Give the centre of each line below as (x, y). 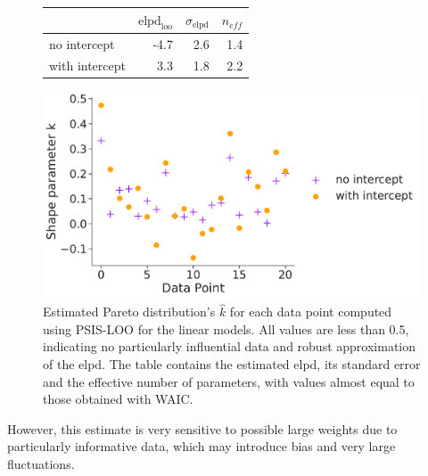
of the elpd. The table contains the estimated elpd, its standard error (232, 364)
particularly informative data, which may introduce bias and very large (202, 446)
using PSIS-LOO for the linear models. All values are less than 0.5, (226, 328)
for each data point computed (311, 312)
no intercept (82, 43)
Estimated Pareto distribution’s (129, 312)
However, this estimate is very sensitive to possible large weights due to (202, 428)
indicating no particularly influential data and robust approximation (230, 346)
